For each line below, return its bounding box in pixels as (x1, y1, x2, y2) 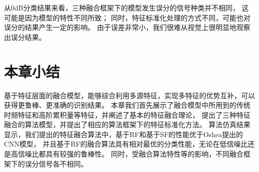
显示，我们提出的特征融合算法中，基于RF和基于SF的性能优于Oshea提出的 (4, 129, 243, 139)
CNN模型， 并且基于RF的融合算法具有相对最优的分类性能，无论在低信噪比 (4, 139, 248, 149)
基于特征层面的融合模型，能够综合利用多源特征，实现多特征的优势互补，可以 (4, 90, 255, 100)
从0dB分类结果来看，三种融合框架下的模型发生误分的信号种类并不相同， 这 (4, 2, 249, 12)
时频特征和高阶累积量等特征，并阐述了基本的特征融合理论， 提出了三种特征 (4, 109, 251, 120)
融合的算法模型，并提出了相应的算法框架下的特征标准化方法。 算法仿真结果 (4, 119, 251, 130)
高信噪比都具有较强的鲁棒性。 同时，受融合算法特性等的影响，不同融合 (10, 149, 244, 159)
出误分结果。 (4, 31, 46, 42)
